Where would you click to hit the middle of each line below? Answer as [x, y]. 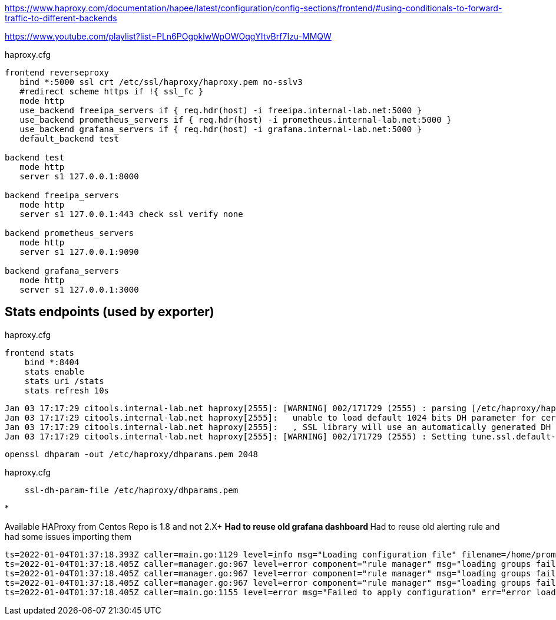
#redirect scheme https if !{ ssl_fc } [112, 91]
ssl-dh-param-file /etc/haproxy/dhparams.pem [131, 490]
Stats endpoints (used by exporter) [110, 312]
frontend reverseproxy [57, 73]
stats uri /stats [64, 381]
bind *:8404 [52, 362]
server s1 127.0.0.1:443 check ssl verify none [131, 214]
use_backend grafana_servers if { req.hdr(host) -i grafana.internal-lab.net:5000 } [221, 129]
